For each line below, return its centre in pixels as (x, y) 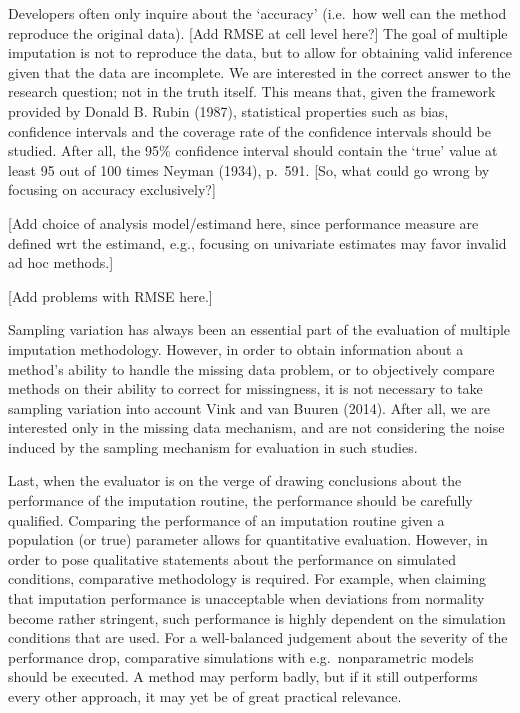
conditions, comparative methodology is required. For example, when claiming (247, 578)
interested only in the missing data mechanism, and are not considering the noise (256, 427)
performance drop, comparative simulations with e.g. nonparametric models (241, 656)
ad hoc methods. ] (61, 262)
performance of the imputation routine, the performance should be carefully (240, 500)
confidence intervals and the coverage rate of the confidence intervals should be (249, 130)
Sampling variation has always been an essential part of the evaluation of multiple (259, 329)
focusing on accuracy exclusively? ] (112, 189)
